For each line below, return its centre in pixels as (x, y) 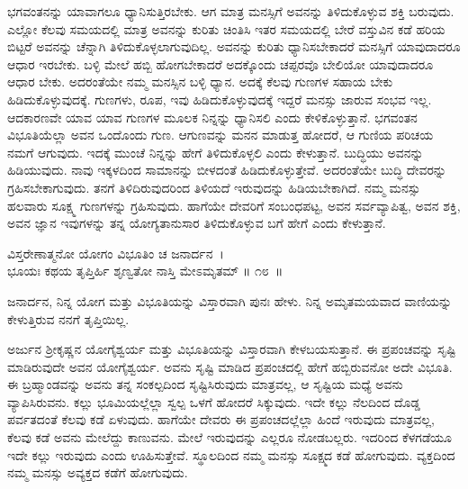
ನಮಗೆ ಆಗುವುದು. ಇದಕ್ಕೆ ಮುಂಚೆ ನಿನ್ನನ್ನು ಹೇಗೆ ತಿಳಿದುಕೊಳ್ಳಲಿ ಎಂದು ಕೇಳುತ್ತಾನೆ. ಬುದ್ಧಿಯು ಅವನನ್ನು (216, 152)
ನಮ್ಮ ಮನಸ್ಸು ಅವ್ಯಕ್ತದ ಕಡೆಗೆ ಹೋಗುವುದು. (98, 472)
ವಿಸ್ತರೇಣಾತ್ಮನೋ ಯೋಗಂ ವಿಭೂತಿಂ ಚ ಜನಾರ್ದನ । (116, 253)
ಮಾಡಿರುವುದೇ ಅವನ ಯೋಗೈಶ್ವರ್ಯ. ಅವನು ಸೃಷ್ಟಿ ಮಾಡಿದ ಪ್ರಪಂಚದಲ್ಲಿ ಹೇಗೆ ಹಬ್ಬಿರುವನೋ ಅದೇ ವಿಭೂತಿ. (230, 366)
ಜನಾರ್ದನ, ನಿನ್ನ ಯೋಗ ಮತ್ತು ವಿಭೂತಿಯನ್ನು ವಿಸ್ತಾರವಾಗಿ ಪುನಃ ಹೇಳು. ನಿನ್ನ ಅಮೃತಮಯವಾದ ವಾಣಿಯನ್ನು (230, 300)
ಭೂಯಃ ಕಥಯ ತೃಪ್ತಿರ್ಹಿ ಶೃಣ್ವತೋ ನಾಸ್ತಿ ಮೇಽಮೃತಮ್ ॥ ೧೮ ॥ (145, 271)
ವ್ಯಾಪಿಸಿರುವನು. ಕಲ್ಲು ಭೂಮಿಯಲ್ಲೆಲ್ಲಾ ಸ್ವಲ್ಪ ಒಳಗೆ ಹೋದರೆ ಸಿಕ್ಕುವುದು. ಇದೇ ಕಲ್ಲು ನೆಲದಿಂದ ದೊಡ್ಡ (214, 401)
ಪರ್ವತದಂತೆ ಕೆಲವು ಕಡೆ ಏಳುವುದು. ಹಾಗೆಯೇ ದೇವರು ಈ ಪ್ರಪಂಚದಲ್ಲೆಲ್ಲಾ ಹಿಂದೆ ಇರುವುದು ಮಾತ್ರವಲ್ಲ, (221, 419)
